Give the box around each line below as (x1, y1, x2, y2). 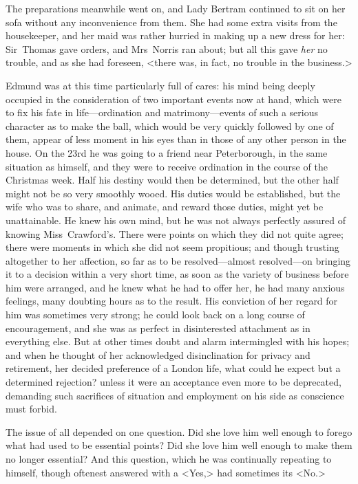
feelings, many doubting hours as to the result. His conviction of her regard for (6, 294, 338, 308)
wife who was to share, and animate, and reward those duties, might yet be (6, 199, 324, 214)
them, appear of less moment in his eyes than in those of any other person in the (6, 132, 346, 146)
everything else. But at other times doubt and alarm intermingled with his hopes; (6, 334, 350, 349)
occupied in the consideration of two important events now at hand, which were (6, 91, 341, 106)
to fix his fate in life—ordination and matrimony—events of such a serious (6, 105, 318, 120)
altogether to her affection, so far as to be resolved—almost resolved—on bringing (6, 253, 351, 267)
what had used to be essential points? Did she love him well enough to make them (6, 438, 352, 452)
